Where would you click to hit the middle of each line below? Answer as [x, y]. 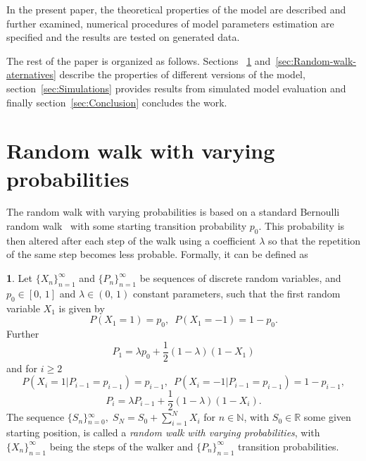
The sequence [36, 417]
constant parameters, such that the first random [236, 293]
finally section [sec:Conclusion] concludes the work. [117, 102]
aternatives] [31, 74]
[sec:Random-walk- [316, 60]
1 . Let [20, 278]
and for [22, 368]
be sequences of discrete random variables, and [240, 278]
